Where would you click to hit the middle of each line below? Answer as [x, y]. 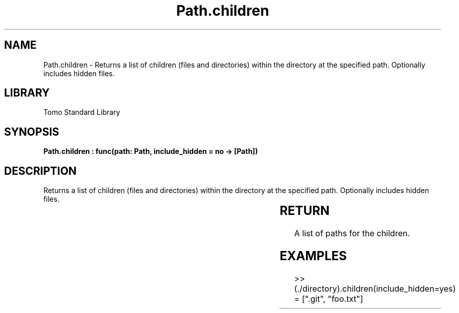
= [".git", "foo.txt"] [329, 299]
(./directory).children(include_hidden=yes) [375, 288]
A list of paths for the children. [352, 233]
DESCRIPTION [40, 171]
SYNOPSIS [32, 132]
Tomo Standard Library [82, 112]
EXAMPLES [313, 256]
